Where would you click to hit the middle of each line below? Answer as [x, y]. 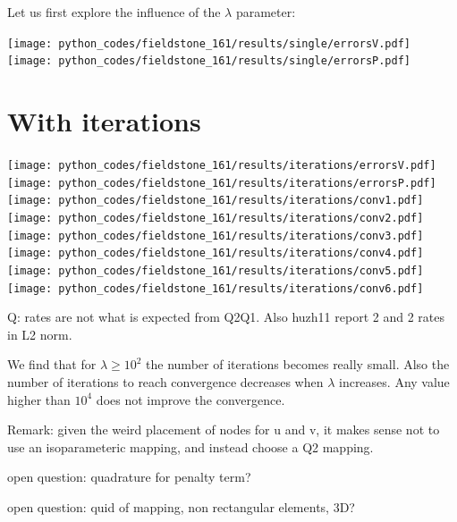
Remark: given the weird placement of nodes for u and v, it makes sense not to [224, 429]
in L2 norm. [40, 334]
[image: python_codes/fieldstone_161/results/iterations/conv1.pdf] [216, 201]
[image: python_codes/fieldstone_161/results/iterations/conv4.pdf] [216, 253]
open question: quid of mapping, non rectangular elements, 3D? [181, 507]
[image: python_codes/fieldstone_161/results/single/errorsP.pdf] [209, 61]
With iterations [104, 121]
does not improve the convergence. [190, 399]
